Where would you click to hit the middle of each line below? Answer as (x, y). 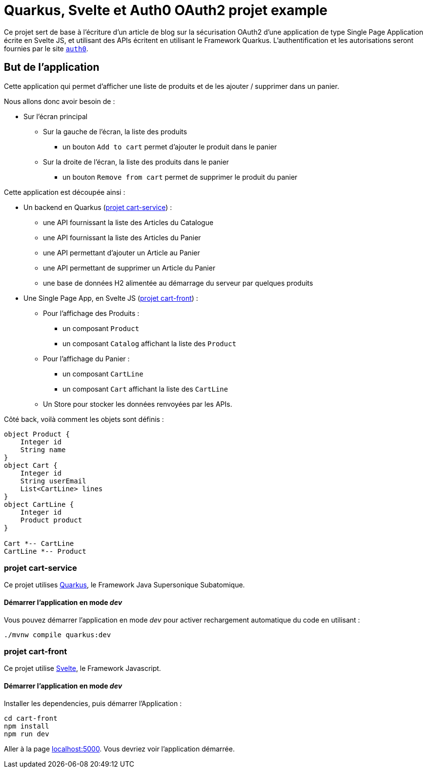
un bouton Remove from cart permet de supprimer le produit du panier (180, 177)
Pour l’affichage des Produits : (91, 313)
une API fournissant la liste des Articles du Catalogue (128, 222)
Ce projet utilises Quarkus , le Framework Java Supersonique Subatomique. (124, 585)
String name (43, 449)
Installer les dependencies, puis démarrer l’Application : (93, 703)
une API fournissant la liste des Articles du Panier (122, 237)
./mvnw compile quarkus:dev (58, 635)
